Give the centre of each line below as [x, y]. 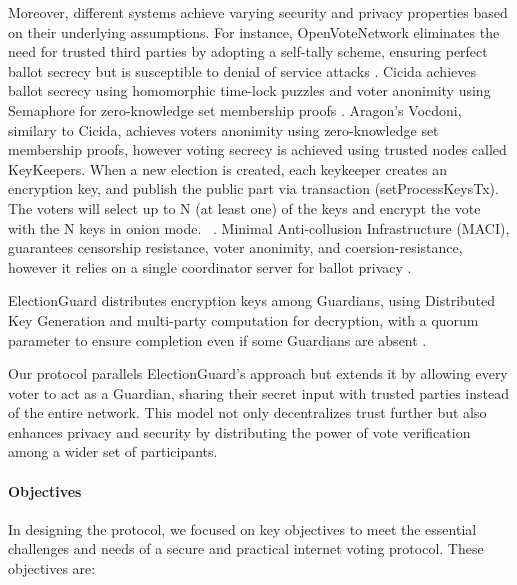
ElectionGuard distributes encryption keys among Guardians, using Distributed [252, 300]
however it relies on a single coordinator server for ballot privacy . [210, 266]
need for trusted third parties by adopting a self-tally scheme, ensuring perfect [248, 51]
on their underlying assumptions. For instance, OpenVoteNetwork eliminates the [254, 31]
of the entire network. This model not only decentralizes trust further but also [247, 412]
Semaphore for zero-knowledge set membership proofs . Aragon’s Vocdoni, [235, 109]
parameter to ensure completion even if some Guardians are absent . [217, 339]
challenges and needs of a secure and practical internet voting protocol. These [246, 548]
